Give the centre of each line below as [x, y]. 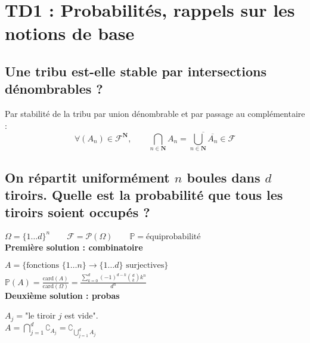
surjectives [145, 266]
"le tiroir [40, 315]
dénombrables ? [54, 89]
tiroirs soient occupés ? [77, 212]
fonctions [43, 266]
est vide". [81, 315]
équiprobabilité [173, 237]
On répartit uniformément [87, 177]
